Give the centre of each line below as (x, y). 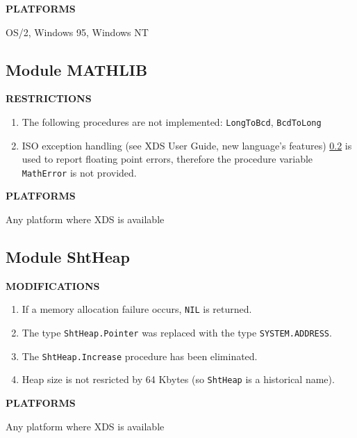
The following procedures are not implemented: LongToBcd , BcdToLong (172, 121)
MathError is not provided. (79, 172)
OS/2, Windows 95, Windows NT (77, 32)
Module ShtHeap (68, 257)
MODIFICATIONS (53, 285)
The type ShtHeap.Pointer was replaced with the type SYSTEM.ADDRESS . (177, 333)
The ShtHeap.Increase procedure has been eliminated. (140, 356)
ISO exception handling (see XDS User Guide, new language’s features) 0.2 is (187, 145)
